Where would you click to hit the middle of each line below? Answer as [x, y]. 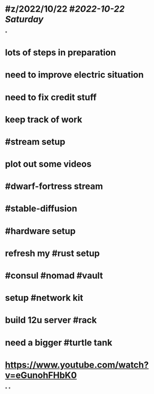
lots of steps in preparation [60, 53]
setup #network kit [44, 298]
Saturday [24, 19]
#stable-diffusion [41, 209]
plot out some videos [48, 164]
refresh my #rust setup [52, 253]
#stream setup [35, 142]
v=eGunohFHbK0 [41, 375]
